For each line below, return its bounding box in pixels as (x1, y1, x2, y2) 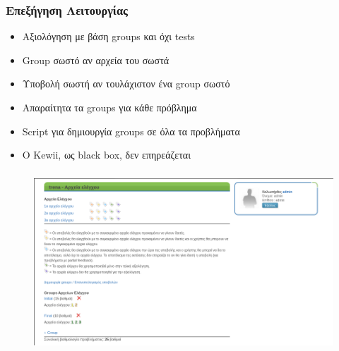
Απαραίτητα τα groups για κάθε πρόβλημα (22, 100, 197, 114)
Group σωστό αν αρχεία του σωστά (22, 52, 169, 67)
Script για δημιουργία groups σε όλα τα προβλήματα (22, 123, 240, 138)
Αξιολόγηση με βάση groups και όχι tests (22, 29, 195, 44)
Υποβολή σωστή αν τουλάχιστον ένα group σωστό (22, 76, 230, 91)
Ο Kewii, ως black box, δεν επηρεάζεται (22, 147, 191, 162)
